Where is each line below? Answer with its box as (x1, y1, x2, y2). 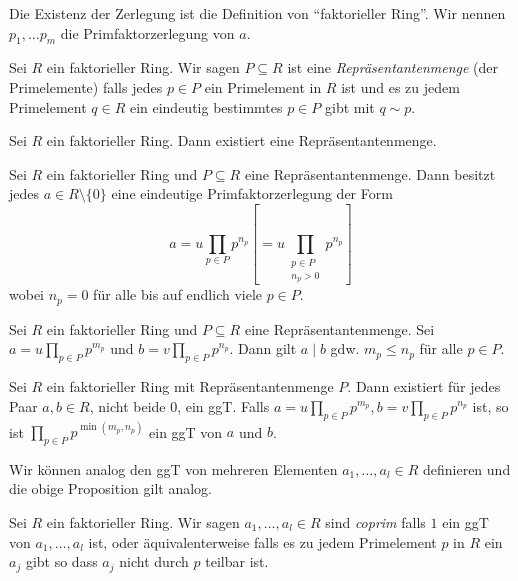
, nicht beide (89, 395, 166, 416)
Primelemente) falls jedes (9, 76, 163, 97)
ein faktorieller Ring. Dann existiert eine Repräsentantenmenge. (46, 130, 437, 151)
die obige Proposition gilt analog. (9, 478, 212, 499)
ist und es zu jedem (341, 76, 460, 97)
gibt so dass (25, 551, 98, 572)
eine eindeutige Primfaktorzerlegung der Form (111, 183, 393, 204)
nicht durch (119, 551, 189, 572)
